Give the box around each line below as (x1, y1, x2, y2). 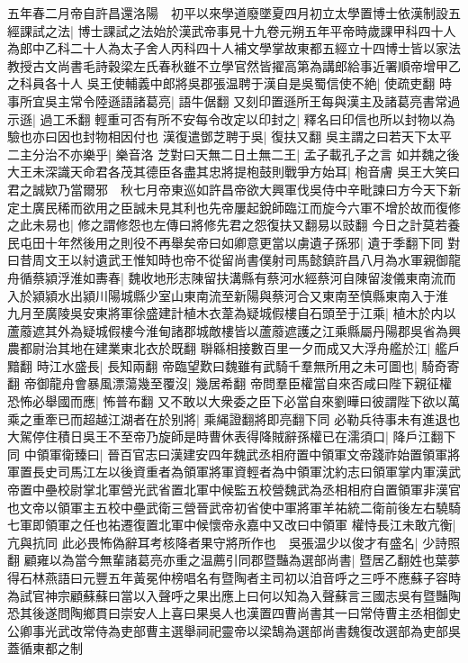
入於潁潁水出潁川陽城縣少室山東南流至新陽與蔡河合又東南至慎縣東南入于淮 (7, 286, 448, 304)
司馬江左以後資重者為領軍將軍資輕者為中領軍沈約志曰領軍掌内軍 (57, 462, 436, 481)
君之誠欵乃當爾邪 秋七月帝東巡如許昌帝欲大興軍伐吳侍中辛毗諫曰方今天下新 (7, 179, 461, 198)
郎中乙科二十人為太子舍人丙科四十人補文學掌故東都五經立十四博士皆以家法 (19, 39, 461, 58)
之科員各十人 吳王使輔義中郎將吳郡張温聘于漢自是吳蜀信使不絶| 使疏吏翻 (7, 74, 436, 93)
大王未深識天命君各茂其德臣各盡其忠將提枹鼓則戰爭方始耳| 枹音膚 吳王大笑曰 (7, 162, 461, 181)
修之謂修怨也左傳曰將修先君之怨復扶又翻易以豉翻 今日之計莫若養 (77, 215, 461, 234)
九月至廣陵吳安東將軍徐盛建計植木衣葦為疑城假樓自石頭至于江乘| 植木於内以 (7, 304, 456, 322)
